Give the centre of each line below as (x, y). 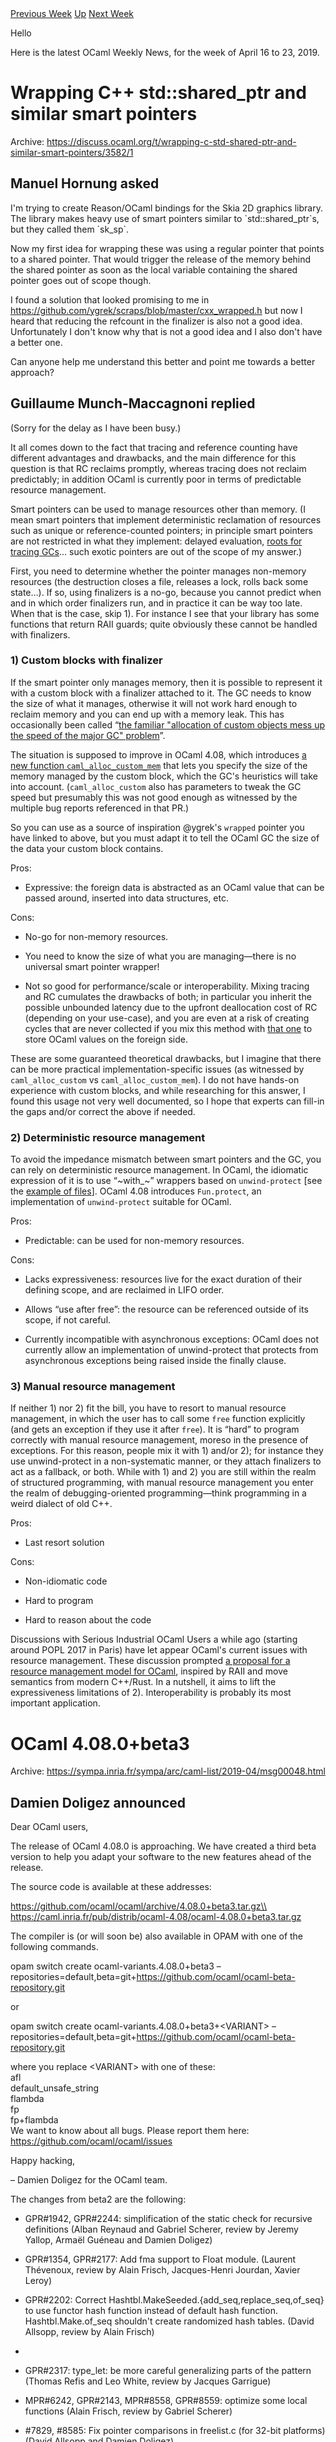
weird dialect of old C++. (61, 1504)
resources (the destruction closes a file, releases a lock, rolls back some (159, 581)
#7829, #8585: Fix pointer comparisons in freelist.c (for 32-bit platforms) (175, 2431)
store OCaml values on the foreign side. (106, 1039)
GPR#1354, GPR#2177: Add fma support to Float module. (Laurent (160, 2259)
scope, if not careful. (68, 1320)
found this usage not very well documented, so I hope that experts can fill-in (167, 1101)
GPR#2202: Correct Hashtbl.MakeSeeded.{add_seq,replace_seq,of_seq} (174, 2300)
